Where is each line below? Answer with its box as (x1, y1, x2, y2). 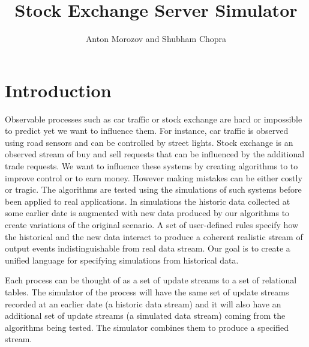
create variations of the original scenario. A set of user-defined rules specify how (5, 219, 299, 231)
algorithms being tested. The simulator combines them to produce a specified (5, 321, 289, 333)
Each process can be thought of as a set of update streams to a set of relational (5, 274, 297, 286)
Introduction (5, 77, 112, 102)
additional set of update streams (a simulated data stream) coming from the (5, 309, 286, 322)
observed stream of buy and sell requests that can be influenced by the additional (5, 148, 305, 160)
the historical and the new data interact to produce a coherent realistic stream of (5, 230, 303, 243)
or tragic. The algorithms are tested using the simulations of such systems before (5, 183, 302, 196)
